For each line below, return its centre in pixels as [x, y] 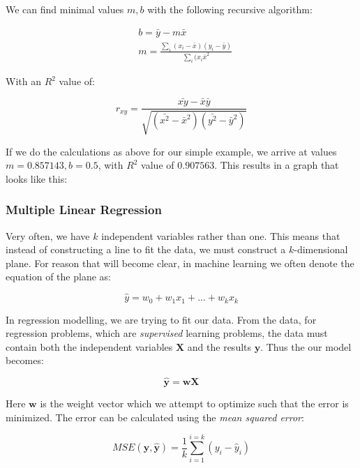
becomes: [25, 360]
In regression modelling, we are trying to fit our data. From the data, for [161, 319]
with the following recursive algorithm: [230, 9]
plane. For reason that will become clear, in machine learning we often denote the [180, 263]
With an [23, 81]
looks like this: [37, 178]
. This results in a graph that [277, 165]
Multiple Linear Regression [84, 210]
